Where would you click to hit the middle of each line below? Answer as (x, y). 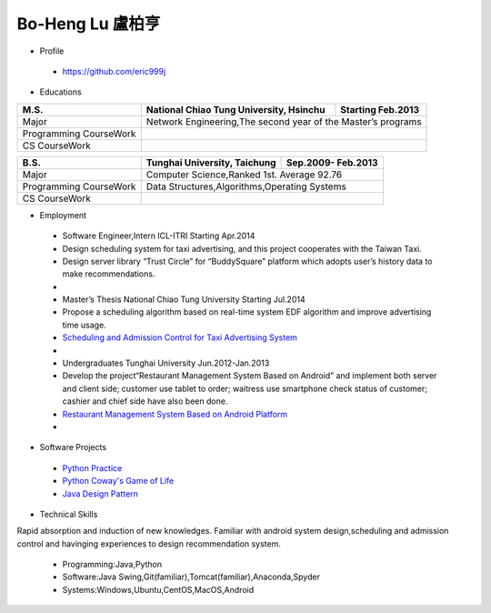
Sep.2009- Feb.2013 (332, 162)
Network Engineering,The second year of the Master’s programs (284, 121)
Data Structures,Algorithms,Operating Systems (246, 186)
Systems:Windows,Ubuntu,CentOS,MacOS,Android (158, 589)
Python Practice (92, 467)
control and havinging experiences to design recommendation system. (149, 543)
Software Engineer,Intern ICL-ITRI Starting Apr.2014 (159, 236)
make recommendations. (109, 274)
